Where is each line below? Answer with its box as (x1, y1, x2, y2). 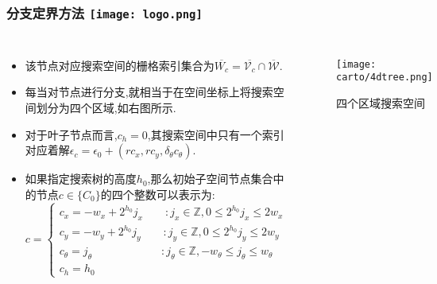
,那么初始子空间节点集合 (147, 170, 273, 187)
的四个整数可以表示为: (100, 185, 215, 202)
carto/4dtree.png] (336, 72, 433, 84)
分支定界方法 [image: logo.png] (6, 2, 203, 22)
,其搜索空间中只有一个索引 (147, 126, 284, 142)
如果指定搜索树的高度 (25, 170, 137, 187)
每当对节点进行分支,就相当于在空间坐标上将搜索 (25, 84, 273, 100)
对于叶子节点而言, (25, 126, 118, 142)
